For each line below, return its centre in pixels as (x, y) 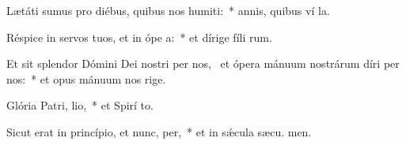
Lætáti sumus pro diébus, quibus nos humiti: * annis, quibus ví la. (168, 10)
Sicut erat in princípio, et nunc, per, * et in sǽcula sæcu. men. (159, 131)
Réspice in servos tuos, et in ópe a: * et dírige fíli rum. (139, 37)
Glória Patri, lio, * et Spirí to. (80, 105)
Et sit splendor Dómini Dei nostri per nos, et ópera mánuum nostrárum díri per (203, 63)
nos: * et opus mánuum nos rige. (86, 78)
